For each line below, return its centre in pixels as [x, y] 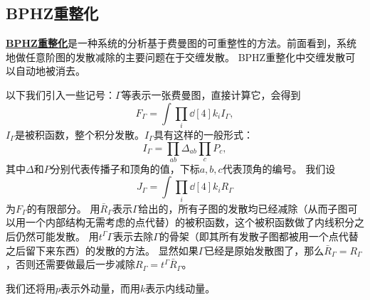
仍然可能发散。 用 [57, 236]
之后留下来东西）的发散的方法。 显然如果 [102, 250]
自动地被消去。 [50, 71]
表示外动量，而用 [101, 288]
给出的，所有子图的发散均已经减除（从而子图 [243, 208]
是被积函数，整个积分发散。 [79, 134]
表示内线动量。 [180, 288]
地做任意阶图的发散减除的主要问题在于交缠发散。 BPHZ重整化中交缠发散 [176, 57]
